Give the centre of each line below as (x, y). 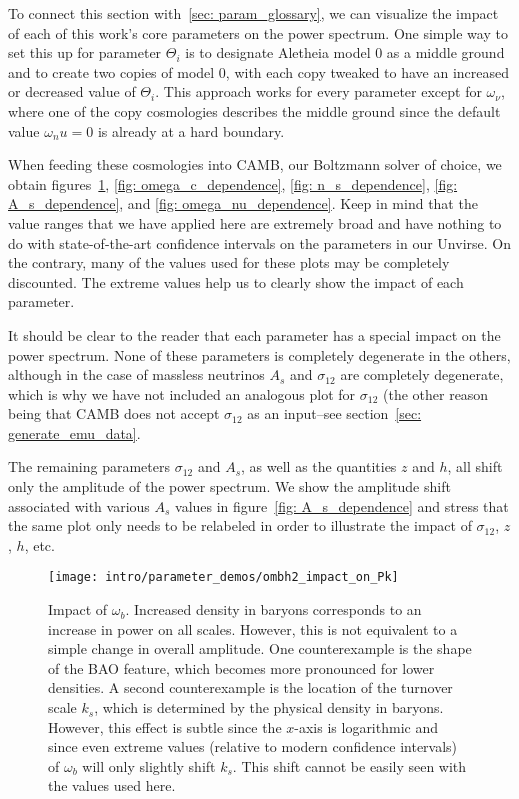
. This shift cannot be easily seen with (349, 765)
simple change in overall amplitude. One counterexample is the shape (260, 648)
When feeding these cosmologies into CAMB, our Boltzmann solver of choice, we (255, 164)
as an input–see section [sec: (334, 413)
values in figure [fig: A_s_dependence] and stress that (342, 505)
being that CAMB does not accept (114, 413)
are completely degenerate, (422, 374)
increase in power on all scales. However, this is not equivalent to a (253, 628)
